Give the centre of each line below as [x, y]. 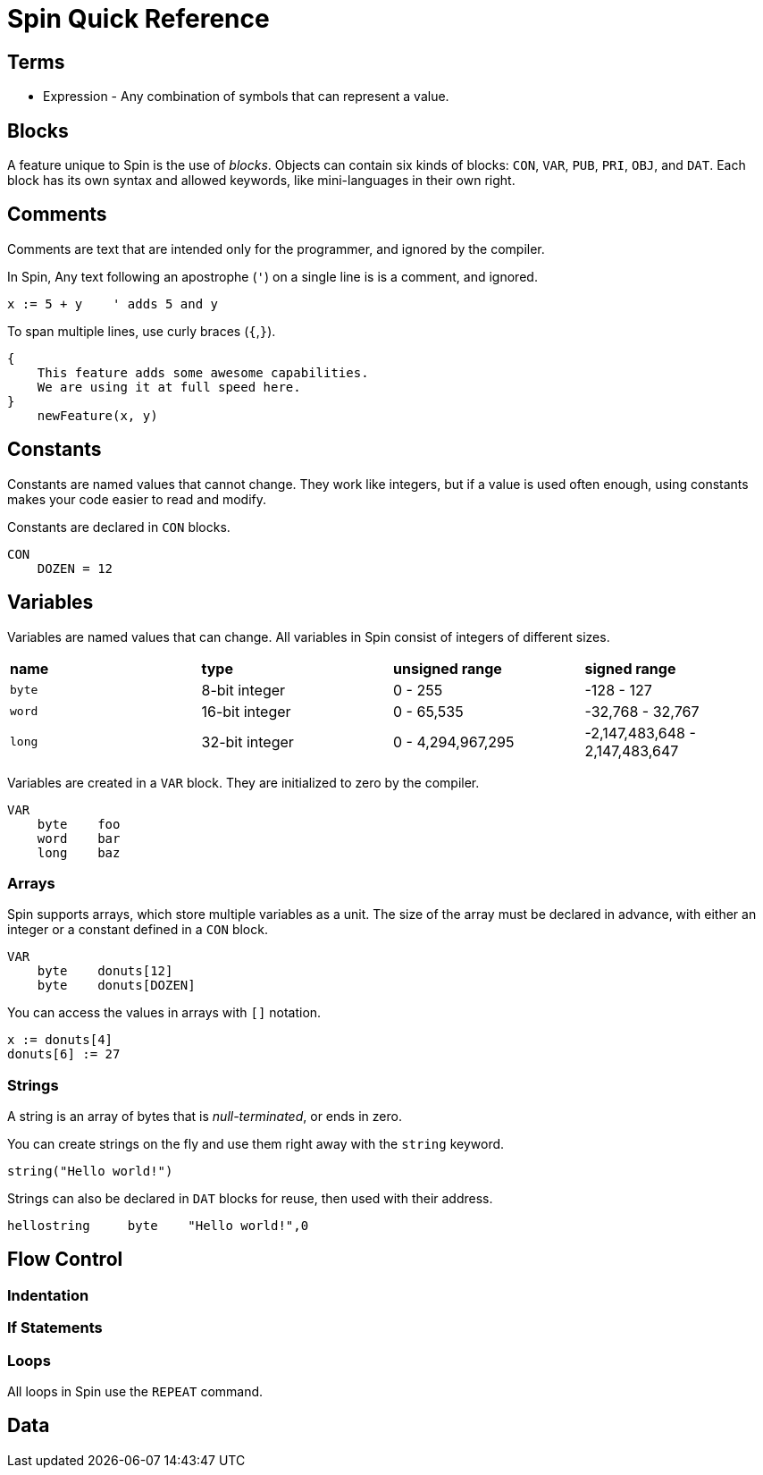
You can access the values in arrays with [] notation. [164, 1013]
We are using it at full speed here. [169, 387]
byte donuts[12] [105, 971]
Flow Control [65, 1260]
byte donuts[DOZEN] [116, 986]
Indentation [48, 1295]
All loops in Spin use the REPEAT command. [135, 1392]
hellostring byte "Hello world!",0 [158, 1226]
